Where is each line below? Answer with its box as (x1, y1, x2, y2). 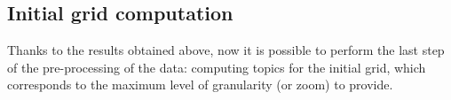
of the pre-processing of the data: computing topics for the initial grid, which (7, 58, 426, 76)
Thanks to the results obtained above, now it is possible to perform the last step (7, 41, 445, 59)
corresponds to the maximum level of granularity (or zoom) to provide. (7, 75, 393, 94)
